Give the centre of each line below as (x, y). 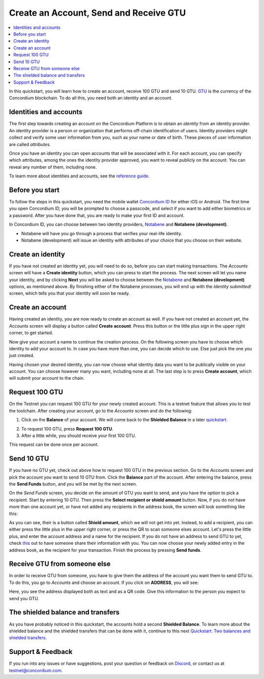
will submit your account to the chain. (47, 378)
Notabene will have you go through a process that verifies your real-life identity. (102, 233)
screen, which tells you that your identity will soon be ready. (69, 293)
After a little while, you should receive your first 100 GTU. (79, 436)
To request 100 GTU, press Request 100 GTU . (67, 429)
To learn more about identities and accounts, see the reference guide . (79, 176)
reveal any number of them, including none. (53, 167)
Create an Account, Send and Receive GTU (97, 13)
